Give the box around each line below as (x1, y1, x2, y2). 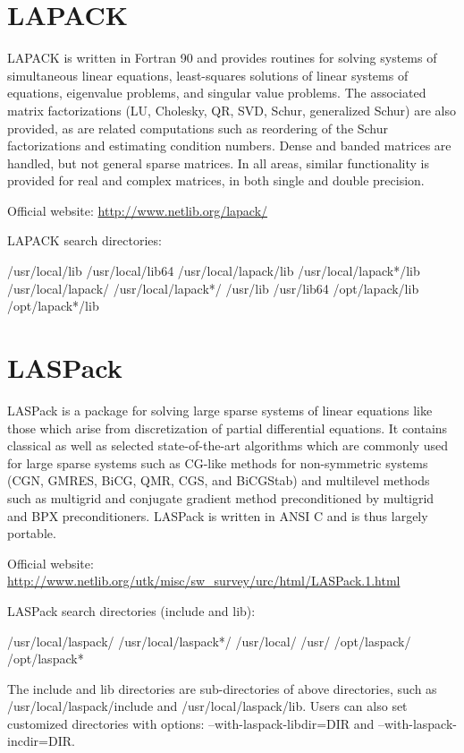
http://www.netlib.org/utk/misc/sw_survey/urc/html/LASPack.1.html (7, 571, 401, 590)
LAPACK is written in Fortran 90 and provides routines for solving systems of (7, 48, 437, 67)
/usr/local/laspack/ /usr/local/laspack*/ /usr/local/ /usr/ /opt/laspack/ (7, 631, 411, 650)
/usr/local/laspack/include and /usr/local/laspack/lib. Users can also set (7, 697, 408, 715)
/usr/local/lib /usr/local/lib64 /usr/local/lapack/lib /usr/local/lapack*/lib (7, 261, 420, 280)
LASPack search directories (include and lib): (7, 601, 256, 620)
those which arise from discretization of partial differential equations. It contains (7, 418, 448, 437)
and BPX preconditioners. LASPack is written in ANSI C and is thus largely (7, 506, 428, 525)
